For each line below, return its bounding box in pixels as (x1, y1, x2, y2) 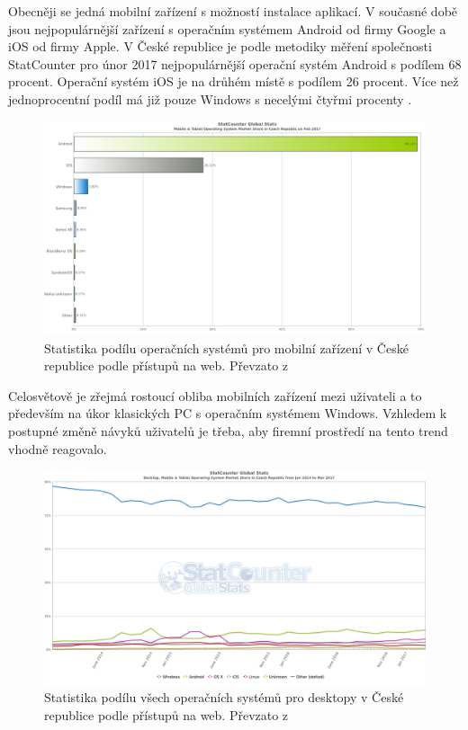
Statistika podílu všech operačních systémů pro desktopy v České (44, 688, 404, 707)
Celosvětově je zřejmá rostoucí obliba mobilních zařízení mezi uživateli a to (8, 386, 422, 405)
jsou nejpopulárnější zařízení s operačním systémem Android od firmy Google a (8, 19, 446, 38)
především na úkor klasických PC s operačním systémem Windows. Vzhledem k (8, 404, 447, 423)
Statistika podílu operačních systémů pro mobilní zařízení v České (44, 338, 409, 357)
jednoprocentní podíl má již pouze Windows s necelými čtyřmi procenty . (8, 89, 412, 108)
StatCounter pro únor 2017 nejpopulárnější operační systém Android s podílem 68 (8, 54, 462, 73)
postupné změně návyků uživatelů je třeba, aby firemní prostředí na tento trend (8, 422, 448, 441)
